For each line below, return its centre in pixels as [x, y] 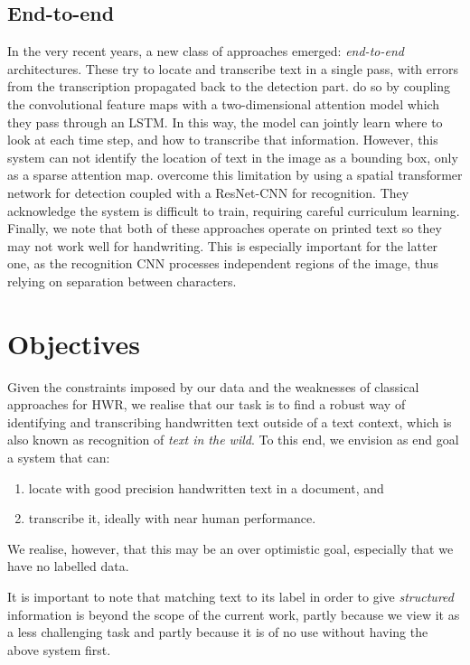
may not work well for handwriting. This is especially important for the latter [223, 245]
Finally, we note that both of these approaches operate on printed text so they [225, 228]
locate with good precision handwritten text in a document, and [206, 487]
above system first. [59, 649]
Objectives [74, 343]
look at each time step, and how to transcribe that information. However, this [223, 140]
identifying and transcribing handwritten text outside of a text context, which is [230, 421]
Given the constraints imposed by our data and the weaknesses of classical [213, 386]
